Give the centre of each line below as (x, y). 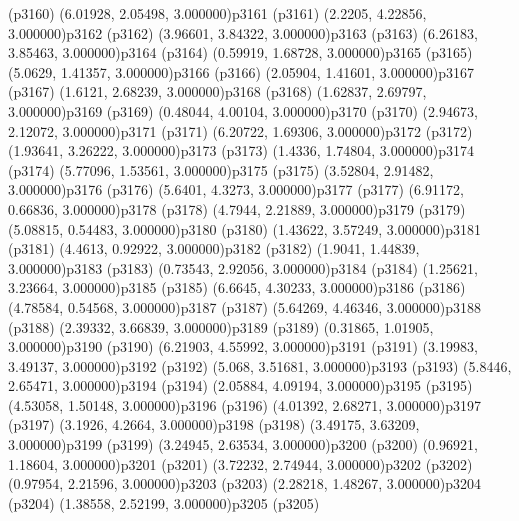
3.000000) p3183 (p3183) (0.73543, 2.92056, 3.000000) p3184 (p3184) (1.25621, (243, 267)
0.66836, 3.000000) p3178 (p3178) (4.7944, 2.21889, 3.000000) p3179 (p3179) (237, 208)
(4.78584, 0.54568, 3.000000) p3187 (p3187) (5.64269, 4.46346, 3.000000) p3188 (244, 306)
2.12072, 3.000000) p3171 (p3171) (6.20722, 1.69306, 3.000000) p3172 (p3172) (240, 130)
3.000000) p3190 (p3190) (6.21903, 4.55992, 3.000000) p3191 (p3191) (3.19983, (243, 346)
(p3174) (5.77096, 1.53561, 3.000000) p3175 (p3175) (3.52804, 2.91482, (221, 169)
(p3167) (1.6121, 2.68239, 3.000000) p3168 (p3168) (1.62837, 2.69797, (217, 91)
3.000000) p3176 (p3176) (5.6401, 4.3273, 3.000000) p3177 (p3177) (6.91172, (236, 189)
